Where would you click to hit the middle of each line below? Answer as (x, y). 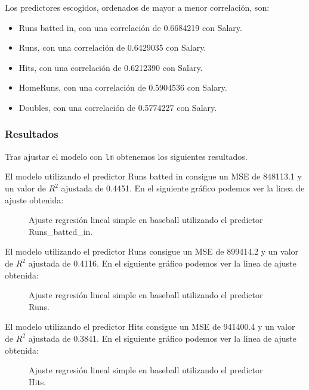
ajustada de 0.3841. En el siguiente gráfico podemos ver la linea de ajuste (162, 338)
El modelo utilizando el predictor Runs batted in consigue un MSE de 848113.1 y (153, 176)
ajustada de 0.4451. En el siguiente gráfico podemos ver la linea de (183, 188)
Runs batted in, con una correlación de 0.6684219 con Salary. (130, 27)
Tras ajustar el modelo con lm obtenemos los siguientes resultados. (126, 156)
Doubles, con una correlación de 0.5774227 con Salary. (118, 107)
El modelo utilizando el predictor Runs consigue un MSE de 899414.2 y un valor (152, 251)
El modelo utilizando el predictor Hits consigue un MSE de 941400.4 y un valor (150, 326)
